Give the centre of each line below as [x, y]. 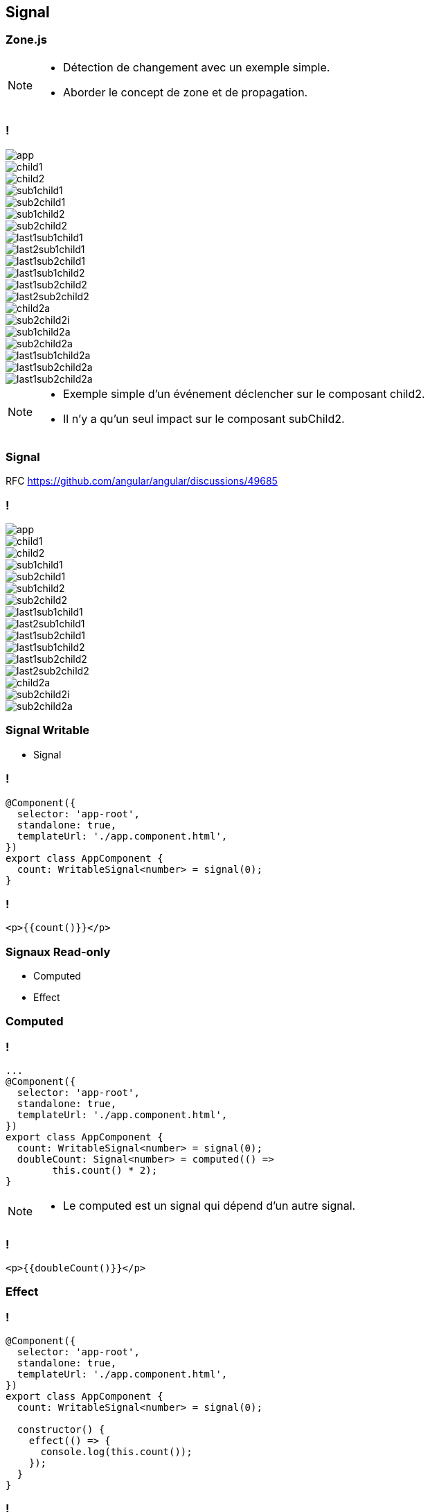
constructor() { [61, 1430]
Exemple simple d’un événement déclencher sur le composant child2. [244, 393]
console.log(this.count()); [116, 1452]
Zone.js [26, 40]
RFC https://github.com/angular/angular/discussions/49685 [142, 481]
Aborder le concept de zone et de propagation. [186, 92]
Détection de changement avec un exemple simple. [197, 67]
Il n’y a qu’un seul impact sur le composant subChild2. [204, 418]
